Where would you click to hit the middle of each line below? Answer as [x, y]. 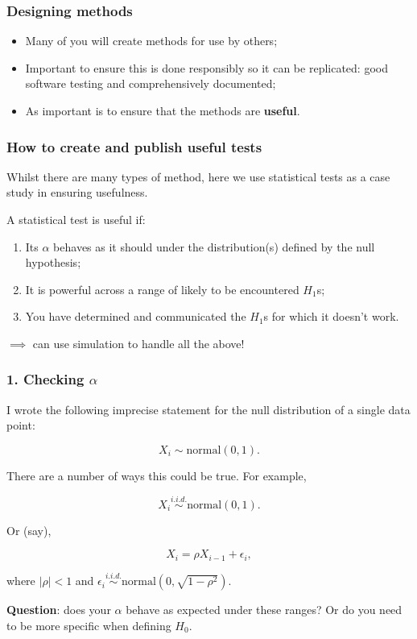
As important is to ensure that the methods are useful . [163, 110]
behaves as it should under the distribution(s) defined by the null [214, 246]
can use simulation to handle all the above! [138, 343]
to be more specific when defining [89, 625]
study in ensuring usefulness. [77, 192]
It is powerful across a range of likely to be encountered [162, 289]
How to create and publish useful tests [134, 146]
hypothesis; [53, 262]
